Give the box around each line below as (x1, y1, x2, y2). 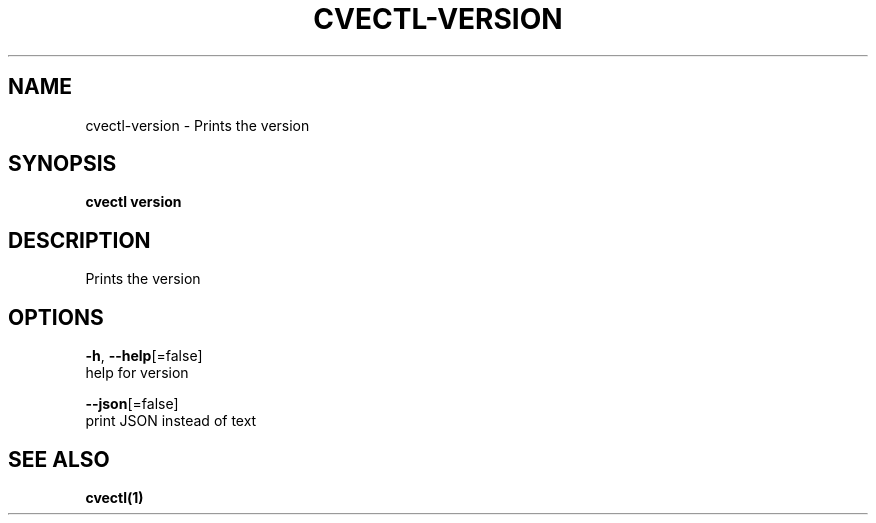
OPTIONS (8, 304, 104, 330)
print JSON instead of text (85, 412, 257, 430)
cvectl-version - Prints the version (85, 116, 310, 134)
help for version (85, 364, 189, 382)
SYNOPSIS (8, 151, 117, 177)
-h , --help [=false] (85, 347, 203, 365)
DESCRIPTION (8, 227, 151, 253)
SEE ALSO (8, 446, 110, 472)
